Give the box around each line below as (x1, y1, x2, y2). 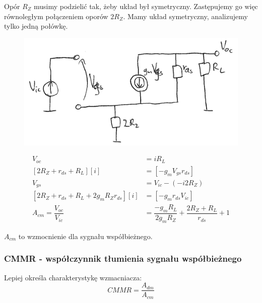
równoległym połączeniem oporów (4, 11, 108, 21)
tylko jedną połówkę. (4, 21, 68, 31)
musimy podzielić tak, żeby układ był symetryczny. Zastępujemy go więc (34, 1, 258, 11)
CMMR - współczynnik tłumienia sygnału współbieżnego (4, 252, 242, 265)
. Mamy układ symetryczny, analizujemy (123, 11, 248, 21)
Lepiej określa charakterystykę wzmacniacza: (4, 272, 142, 282)
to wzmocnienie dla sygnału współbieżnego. (18, 231, 153, 241)
